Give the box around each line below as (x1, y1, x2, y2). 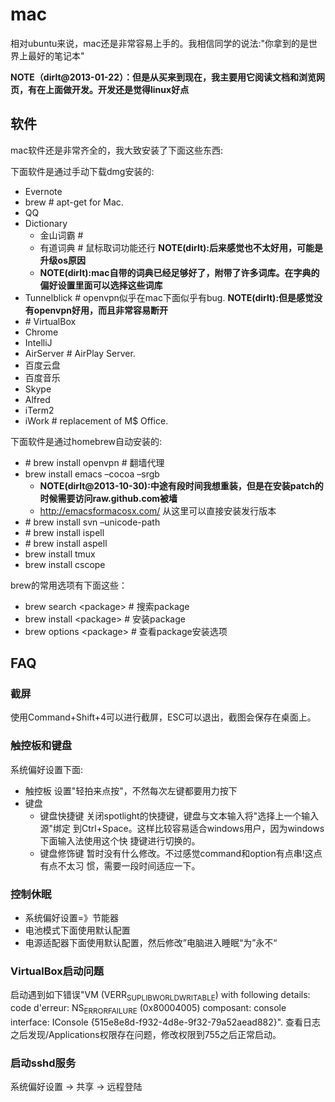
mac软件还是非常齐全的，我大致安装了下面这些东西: (10, 144, 224, 156)
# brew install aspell (24, 537, 108, 549)
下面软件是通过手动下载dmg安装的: (10, 165, 155, 177)
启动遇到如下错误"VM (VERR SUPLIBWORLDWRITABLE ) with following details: (10, 989, 311, 1003)
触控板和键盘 (10, 739, 73, 753)
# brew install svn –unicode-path (24, 516, 161, 528)
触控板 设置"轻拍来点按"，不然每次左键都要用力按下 (24, 784, 238, 797)
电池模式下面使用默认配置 (24, 924, 131, 937)
